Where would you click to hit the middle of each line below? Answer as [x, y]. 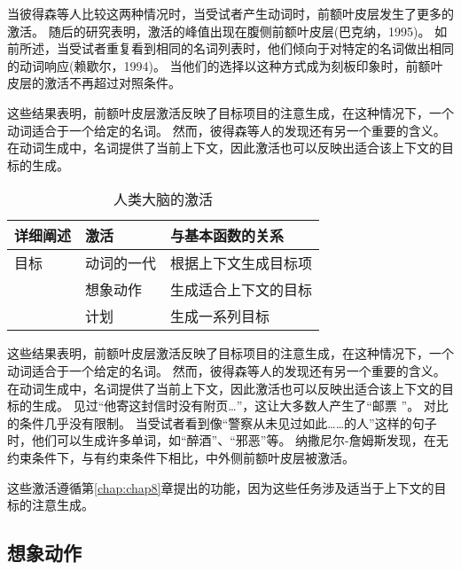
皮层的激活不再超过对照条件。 [94, 83]
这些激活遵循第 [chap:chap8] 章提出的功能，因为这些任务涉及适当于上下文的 [221, 487]
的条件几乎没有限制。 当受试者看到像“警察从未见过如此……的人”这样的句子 [222, 422]
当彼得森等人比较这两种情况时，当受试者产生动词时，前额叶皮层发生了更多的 [230, 13]
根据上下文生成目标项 [242, 263]
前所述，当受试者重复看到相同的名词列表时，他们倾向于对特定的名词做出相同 [230, 48]
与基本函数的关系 [227, 236]
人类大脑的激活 [164, 199]
